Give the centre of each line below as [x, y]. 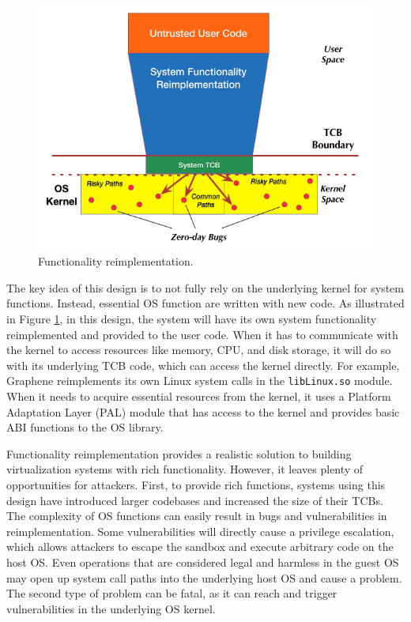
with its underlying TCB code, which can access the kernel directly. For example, [203, 365]
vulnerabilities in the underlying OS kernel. [111, 608]
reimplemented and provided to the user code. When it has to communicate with [202, 334]
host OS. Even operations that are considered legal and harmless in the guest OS [203, 562]
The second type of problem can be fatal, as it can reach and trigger [172, 593]
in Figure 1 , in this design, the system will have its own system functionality [192, 319]
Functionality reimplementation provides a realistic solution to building [179, 453]
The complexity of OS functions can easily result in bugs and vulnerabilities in [197, 516]
